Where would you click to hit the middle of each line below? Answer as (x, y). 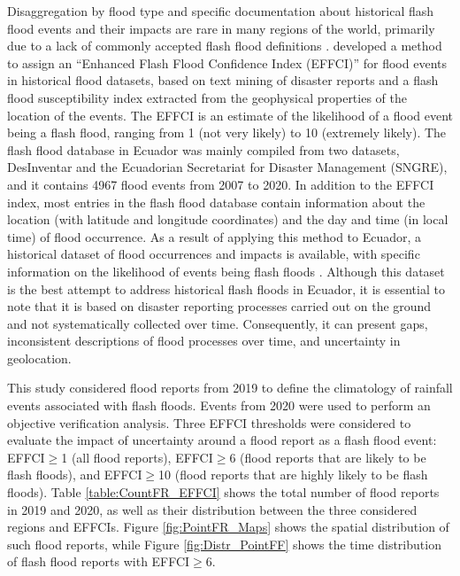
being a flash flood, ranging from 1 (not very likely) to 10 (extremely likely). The (227, 132)
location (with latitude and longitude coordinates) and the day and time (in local (228, 219)
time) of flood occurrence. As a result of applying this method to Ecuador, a (215, 236)
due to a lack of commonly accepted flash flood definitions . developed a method (225, 46)
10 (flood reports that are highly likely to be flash (293, 475)
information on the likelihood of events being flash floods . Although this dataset (226, 271)
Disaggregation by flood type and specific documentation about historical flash (221, 11)
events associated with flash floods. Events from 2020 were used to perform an (219, 405)
